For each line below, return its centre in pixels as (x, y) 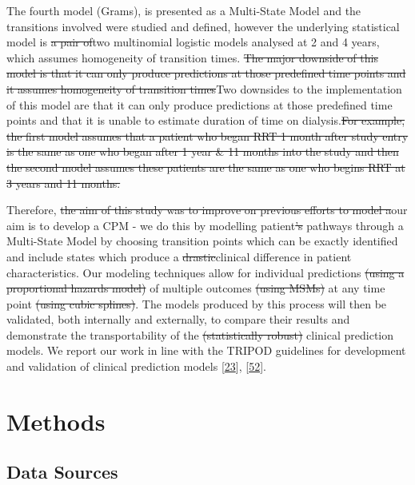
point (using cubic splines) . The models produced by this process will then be (197, 303)
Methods (56, 421)
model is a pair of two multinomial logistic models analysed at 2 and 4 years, (193, 42)
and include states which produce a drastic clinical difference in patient (179, 256)
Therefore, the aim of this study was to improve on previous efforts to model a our (207, 210)
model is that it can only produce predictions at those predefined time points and (206, 73)
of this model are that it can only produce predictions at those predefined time (200, 104)
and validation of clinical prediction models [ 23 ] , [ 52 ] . (136, 366)
